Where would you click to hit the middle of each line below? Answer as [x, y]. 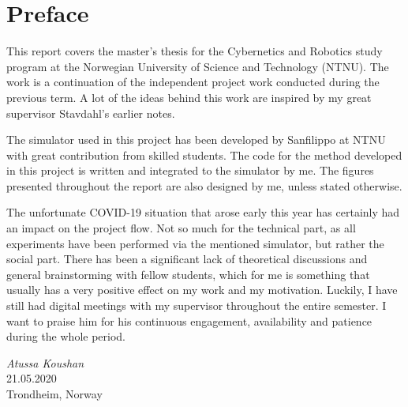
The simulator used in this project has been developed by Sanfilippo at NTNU [196, 139]
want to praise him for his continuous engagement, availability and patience [189, 320]
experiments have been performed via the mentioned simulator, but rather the [195, 243]
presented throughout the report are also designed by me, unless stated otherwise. [204, 185]
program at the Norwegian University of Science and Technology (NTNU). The [198, 66]
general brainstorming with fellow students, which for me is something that [188, 274]
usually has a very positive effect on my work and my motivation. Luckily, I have [202, 290]
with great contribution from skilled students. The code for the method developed [204, 155]
